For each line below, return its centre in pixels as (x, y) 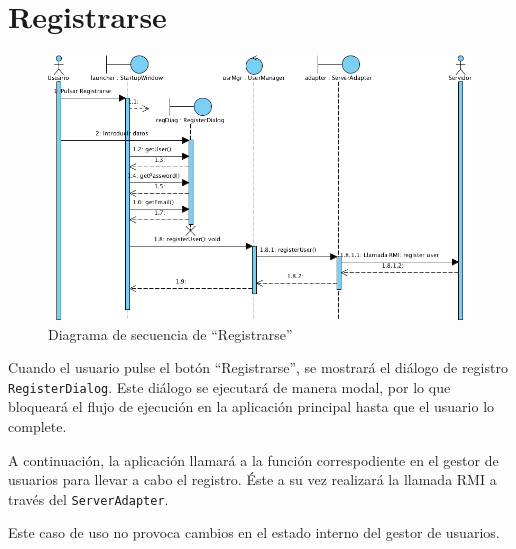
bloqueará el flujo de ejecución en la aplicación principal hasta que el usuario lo (251, 406)
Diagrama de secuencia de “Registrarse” (170, 333)
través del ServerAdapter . (88, 498)
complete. (37, 426)
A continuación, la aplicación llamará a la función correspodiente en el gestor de (253, 459)
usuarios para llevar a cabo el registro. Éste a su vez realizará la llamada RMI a (252, 479)
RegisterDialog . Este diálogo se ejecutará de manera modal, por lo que (229, 386)
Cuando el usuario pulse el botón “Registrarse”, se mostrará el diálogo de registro (258, 367)
